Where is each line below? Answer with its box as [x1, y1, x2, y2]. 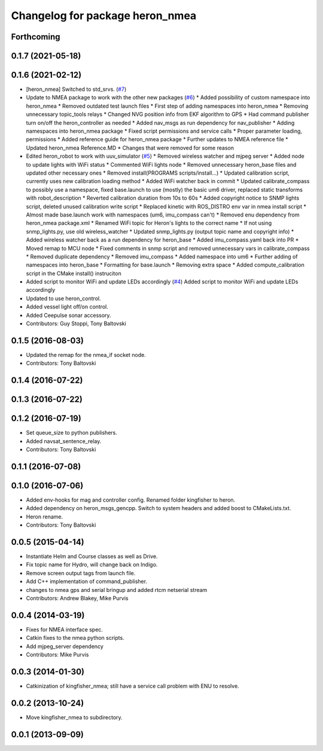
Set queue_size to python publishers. [26, 429, 118, 436]
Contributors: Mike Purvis [26, 651, 89, 658]
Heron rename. [26, 513, 63, 520]
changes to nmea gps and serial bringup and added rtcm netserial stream [26, 586, 208, 593]
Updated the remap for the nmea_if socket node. [26, 351, 146, 358]
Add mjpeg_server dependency [26, 643, 104, 650]
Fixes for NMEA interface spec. [26, 625, 103, 633]
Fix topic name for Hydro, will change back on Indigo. [26, 561, 158, 568]
